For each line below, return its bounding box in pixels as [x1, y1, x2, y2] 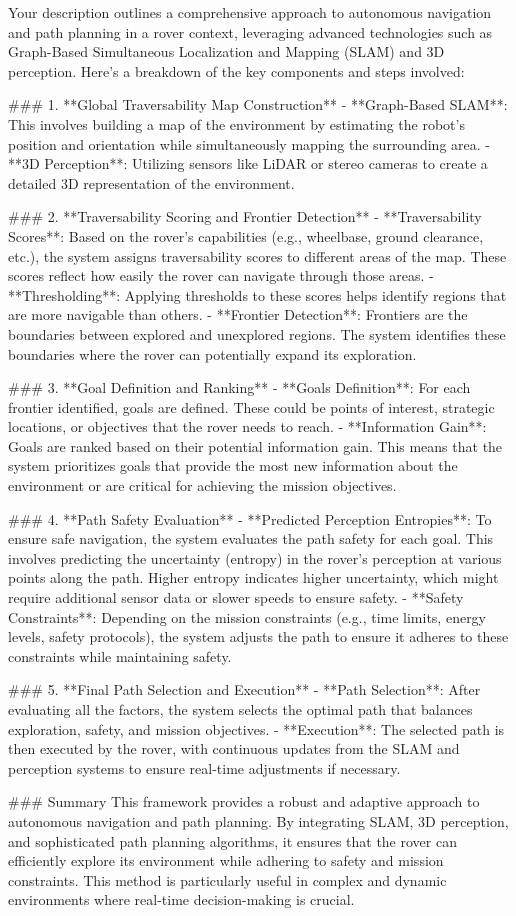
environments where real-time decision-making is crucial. [8, 889, 355, 910]
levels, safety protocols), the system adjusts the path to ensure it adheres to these [8, 626, 509, 647]
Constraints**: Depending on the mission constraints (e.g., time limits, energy [8, 606, 487, 627]
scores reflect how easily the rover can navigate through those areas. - [8, 265, 434, 286]
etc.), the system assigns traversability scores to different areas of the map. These [8, 245, 507, 266]
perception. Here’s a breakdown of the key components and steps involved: [8, 60, 465, 81]
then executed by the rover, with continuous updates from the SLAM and [8, 738, 460, 759]
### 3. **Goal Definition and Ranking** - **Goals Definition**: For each [8, 377, 471, 398]
